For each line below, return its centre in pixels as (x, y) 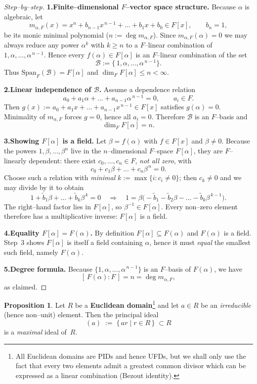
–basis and (232, 116)
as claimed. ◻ (25, 286)
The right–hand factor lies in (47, 206)
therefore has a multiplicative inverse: (61, 216)
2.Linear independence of (48, 89)
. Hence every (64, 54)
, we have (228, 268)
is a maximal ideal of (35, 332)
